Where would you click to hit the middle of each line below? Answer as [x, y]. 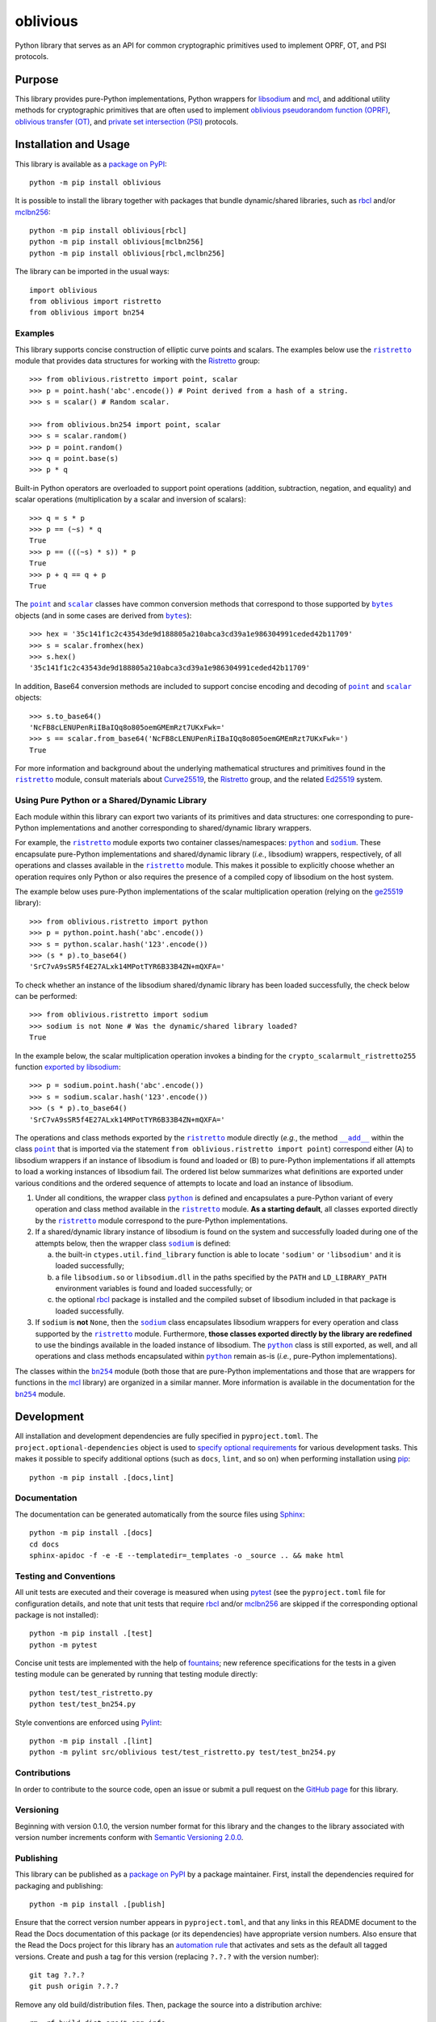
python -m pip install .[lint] [91, 1741]
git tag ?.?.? [57, 1975]
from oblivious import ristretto [95, 302]
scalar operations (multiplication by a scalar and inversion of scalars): [130, 499]
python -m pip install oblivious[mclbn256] [117, 242]
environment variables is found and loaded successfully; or [154, 1288]
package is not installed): [57, 1614]
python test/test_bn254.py [83, 1704]
